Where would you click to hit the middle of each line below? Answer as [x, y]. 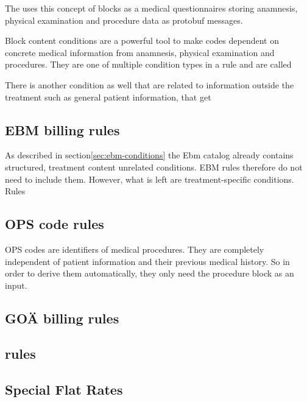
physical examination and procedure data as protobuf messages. [124, 20]
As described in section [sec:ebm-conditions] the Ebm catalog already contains [149, 155]
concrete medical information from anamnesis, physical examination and [140, 52]
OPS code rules [55, 224]
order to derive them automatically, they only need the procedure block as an [150, 273]
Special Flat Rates [64, 390]
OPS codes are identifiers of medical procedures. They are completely [135, 249]
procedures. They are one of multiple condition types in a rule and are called [148, 64]
